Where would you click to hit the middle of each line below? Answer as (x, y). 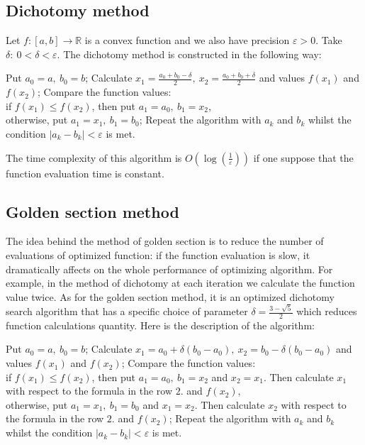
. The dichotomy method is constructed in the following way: (189, 54)
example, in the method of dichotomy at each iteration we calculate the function (180, 283)
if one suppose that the (303, 157)
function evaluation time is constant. (85, 173)
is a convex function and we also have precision (187, 40)
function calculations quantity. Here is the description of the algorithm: (160, 325)
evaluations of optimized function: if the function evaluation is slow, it (158, 254)
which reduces (327, 311)
